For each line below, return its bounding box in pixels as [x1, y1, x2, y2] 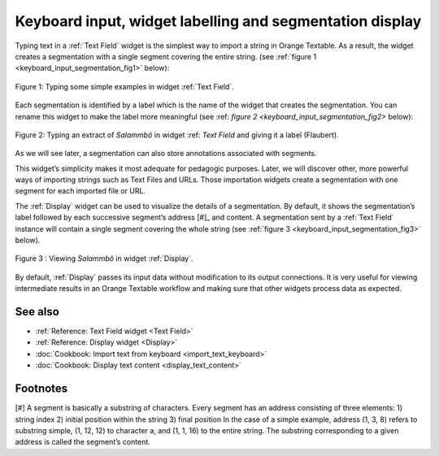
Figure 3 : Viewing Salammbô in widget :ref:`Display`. [15, 254, 194, 263]
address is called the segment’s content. [15, 437, 150, 447]
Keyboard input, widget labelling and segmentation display [15, 12, 422, 30]
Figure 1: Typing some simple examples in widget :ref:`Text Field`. [15, 81, 235, 91]
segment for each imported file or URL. [15, 186, 146, 196]
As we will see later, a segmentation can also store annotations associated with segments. [15, 149, 317, 159]
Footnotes [15, 382, 68, 396]
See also [15, 305, 60, 319]
